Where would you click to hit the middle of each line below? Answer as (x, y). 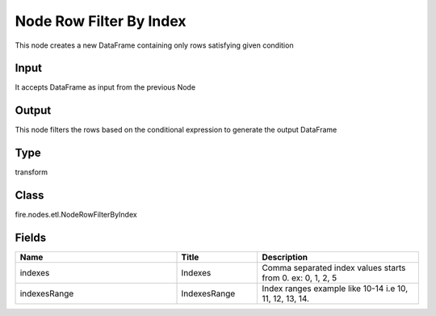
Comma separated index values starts (334, 268)
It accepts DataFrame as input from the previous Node (105, 87)
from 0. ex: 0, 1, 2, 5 (300, 278)
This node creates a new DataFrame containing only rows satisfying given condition (154, 45)
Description (285, 257)
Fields (31, 237)
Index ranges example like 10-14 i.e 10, (335, 289)
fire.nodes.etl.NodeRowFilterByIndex (76, 215)
